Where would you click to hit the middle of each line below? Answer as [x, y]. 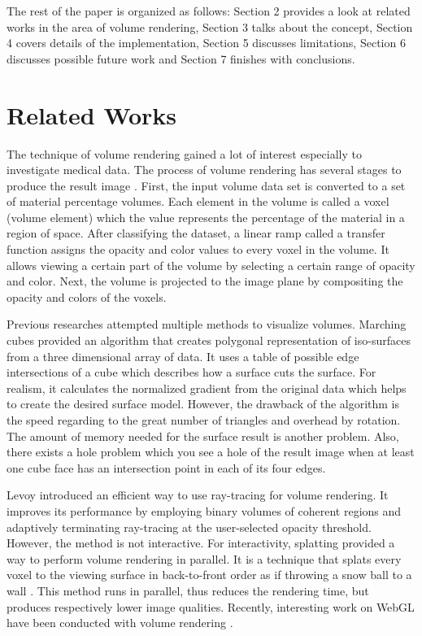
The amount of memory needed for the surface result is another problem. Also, [203, 436]
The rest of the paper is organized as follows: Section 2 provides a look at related [209, 11]
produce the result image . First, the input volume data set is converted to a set [206, 185]
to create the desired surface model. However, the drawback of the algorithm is [203, 404]
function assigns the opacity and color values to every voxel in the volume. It [198, 249]
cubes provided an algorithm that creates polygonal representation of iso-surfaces [209, 340]
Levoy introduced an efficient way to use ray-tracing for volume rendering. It [198, 495]
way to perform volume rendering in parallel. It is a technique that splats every [204, 558]
